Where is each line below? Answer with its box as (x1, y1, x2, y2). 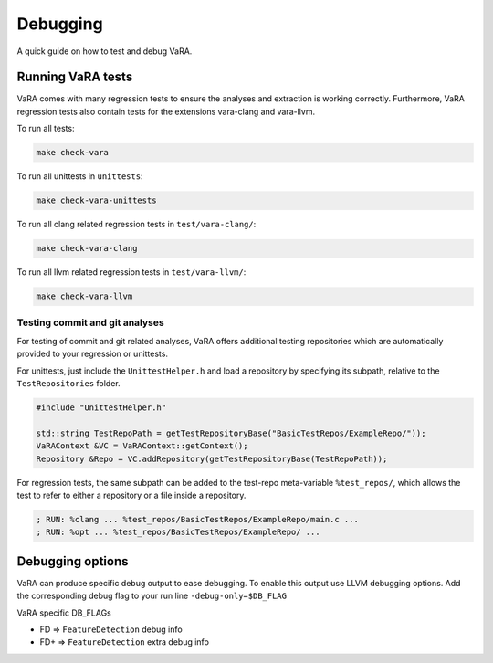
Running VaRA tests (16, 69, 133, 85)
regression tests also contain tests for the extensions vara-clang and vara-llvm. (16, 106, 315, 117)
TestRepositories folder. (16, 378, 121, 389)
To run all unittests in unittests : (16, 171, 143, 182)
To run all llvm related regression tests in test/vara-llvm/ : (16, 267, 246, 278)
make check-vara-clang (36, 243, 138, 254)
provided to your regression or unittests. (16, 348, 169, 360)
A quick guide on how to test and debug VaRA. (16, 46, 193, 57)
